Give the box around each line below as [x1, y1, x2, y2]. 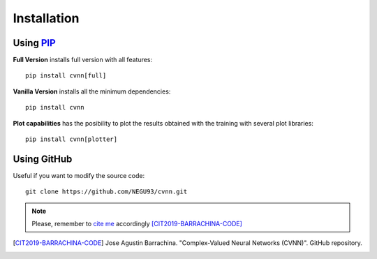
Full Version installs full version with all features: [13, 56, 153, 64]
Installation [13, 10, 80, 26]
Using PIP [13, 37, 56, 49]
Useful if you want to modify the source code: [13, 171, 145, 179]
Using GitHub [13, 153, 73, 165]
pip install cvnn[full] [25, 72, 107, 80]
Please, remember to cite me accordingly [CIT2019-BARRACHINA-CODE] [31, 220, 242, 228]
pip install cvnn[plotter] [25, 135, 118, 143]
